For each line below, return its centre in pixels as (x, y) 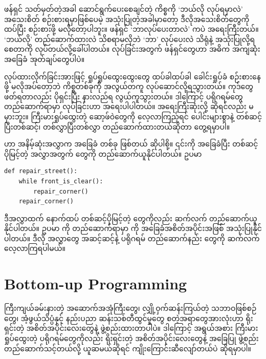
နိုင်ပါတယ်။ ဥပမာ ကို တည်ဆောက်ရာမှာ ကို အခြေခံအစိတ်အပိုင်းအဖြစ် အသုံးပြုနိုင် (133, 228)
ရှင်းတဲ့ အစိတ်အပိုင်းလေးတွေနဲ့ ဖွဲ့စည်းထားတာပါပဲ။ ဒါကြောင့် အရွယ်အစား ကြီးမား (131, 328)
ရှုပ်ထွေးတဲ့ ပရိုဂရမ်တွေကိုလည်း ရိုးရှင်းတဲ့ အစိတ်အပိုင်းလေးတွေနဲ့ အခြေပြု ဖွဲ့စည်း (131, 338)
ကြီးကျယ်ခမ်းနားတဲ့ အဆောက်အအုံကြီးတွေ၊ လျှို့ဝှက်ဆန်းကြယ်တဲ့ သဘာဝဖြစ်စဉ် (130, 308)
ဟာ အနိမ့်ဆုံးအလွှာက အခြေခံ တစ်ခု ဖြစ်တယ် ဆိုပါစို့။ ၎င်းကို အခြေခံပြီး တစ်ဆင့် (131, 144)
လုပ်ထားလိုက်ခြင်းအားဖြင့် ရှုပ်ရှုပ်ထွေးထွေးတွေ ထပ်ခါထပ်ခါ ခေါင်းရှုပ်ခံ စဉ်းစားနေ (132, 76)
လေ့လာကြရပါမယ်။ (35, 248)
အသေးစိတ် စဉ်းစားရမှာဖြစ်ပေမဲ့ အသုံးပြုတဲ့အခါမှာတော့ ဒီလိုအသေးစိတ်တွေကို (127, 19)
